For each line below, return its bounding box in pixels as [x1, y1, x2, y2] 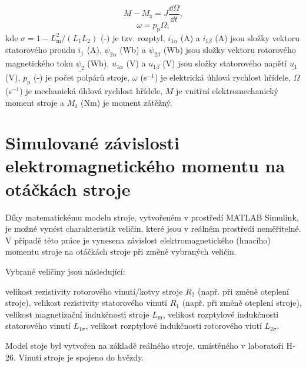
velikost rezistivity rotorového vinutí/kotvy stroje [5, 285, 183, 297]
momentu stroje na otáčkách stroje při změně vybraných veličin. [5, 245, 237, 258]
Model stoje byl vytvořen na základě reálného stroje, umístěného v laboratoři [5, 339, 284, 351]
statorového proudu [5, 44, 75, 56]
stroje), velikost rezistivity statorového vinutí [5, 296, 167, 309]
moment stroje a [5, 96, 65, 108]
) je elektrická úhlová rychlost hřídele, [154, 71, 291, 84]
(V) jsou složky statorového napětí [162, 57, 287, 69]
